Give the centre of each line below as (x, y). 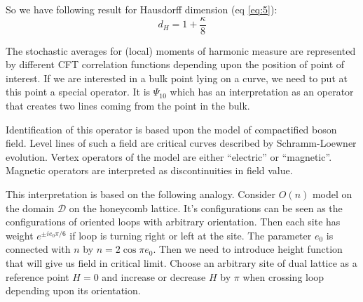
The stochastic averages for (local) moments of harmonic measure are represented (181, 50)
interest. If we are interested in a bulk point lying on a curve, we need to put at (177, 78)
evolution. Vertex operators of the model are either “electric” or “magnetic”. (169, 156)
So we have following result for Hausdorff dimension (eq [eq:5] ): (142, 9)
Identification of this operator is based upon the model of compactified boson (171, 129)
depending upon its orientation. (73, 290)
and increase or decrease (154, 276)
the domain (30, 208)
